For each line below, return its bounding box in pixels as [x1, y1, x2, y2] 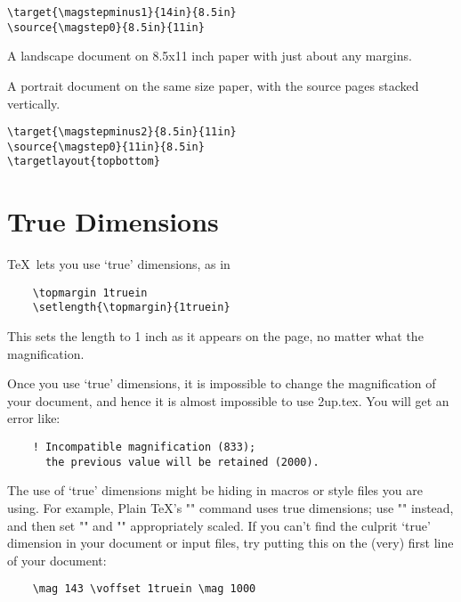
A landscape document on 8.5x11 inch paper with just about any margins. [7, 46, 412, 65]
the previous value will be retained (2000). [44, 455, 319, 468]
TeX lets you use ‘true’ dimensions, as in [7, 255, 230, 273]
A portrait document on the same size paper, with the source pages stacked [7, 76, 419, 94]
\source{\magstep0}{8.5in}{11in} [7, 20, 205, 34]
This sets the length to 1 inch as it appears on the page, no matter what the [7, 327, 424, 346]
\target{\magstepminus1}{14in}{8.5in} [7, 6, 237, 19]
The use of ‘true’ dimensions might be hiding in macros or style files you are [7, 481, 423, 500]
